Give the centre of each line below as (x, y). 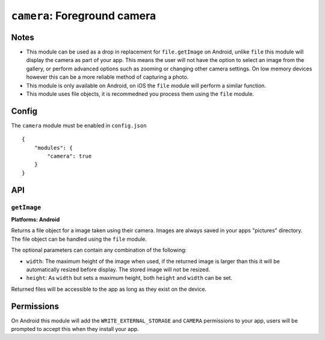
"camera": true (70, 156)
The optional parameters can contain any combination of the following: (99, 250)
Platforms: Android (36, 220)
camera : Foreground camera (84, 16)
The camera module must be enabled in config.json (79, 125)
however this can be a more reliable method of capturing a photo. (107, 77)
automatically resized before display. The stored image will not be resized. (118, 269)
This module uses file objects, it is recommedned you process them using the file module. (140, 94)
